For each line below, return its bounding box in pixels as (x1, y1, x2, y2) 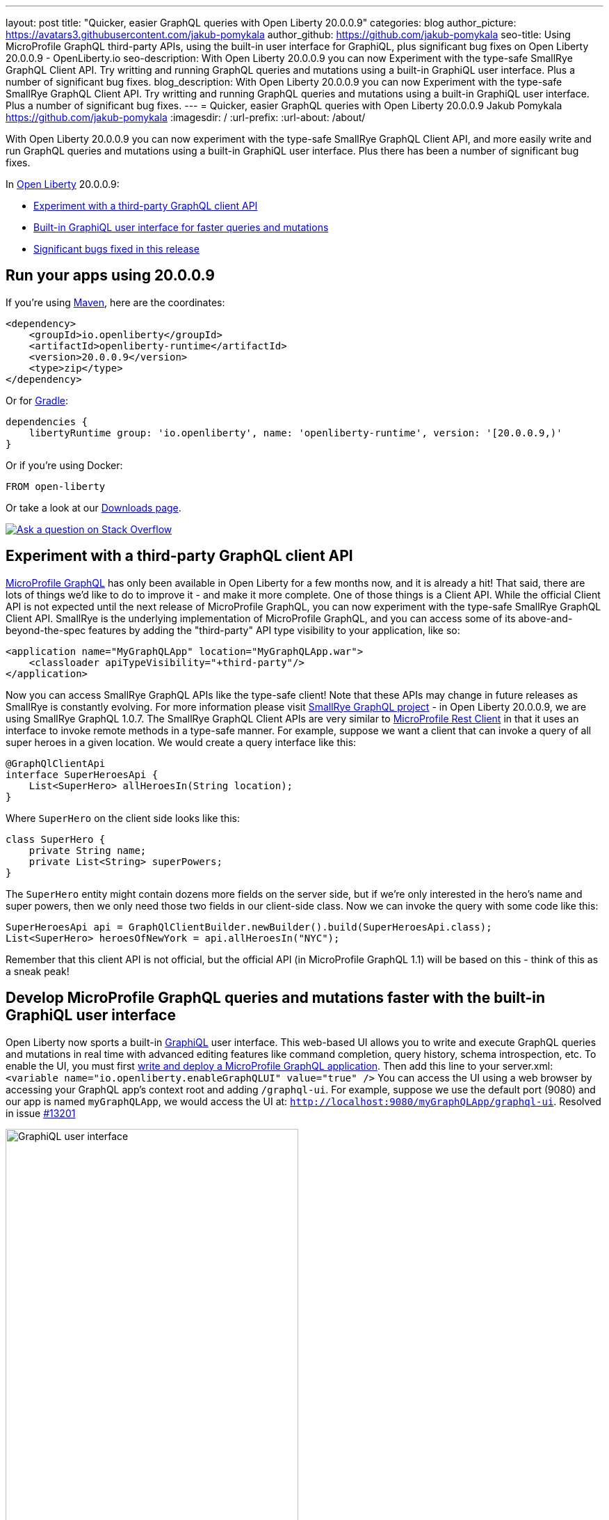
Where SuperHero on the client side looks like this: (6, 812, 241, 824)
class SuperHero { (6, 833, 106, 845)
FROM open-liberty (6, 480, 106, 492)
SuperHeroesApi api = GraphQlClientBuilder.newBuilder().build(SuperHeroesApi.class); (6, 921, 492, 933)
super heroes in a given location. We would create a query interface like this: (6, 736, 357, 748)
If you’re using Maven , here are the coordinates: (6, 296, 225, 308)
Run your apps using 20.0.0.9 (6, 267, 215, 285)
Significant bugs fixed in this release (33, 243, 200, 255)
